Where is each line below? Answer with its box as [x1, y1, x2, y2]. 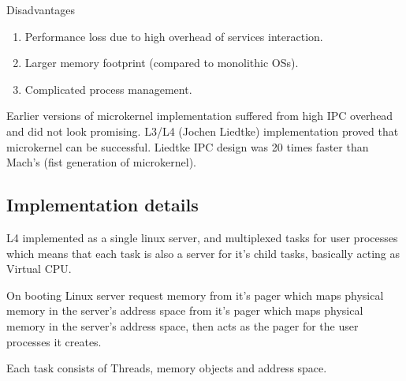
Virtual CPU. [6, 260, 72, 277]
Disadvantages [6, 2, 76, 17]
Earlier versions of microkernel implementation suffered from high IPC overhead [6, 107, 393, 124]
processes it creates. [6, 333, 102, 349]
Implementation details [6, 192, 199, 217]
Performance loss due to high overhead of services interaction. [24, 28, 323, 44]
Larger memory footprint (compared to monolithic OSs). [24, 54, 299, 71]
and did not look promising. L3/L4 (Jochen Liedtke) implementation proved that [6, 122, 399, 139]
